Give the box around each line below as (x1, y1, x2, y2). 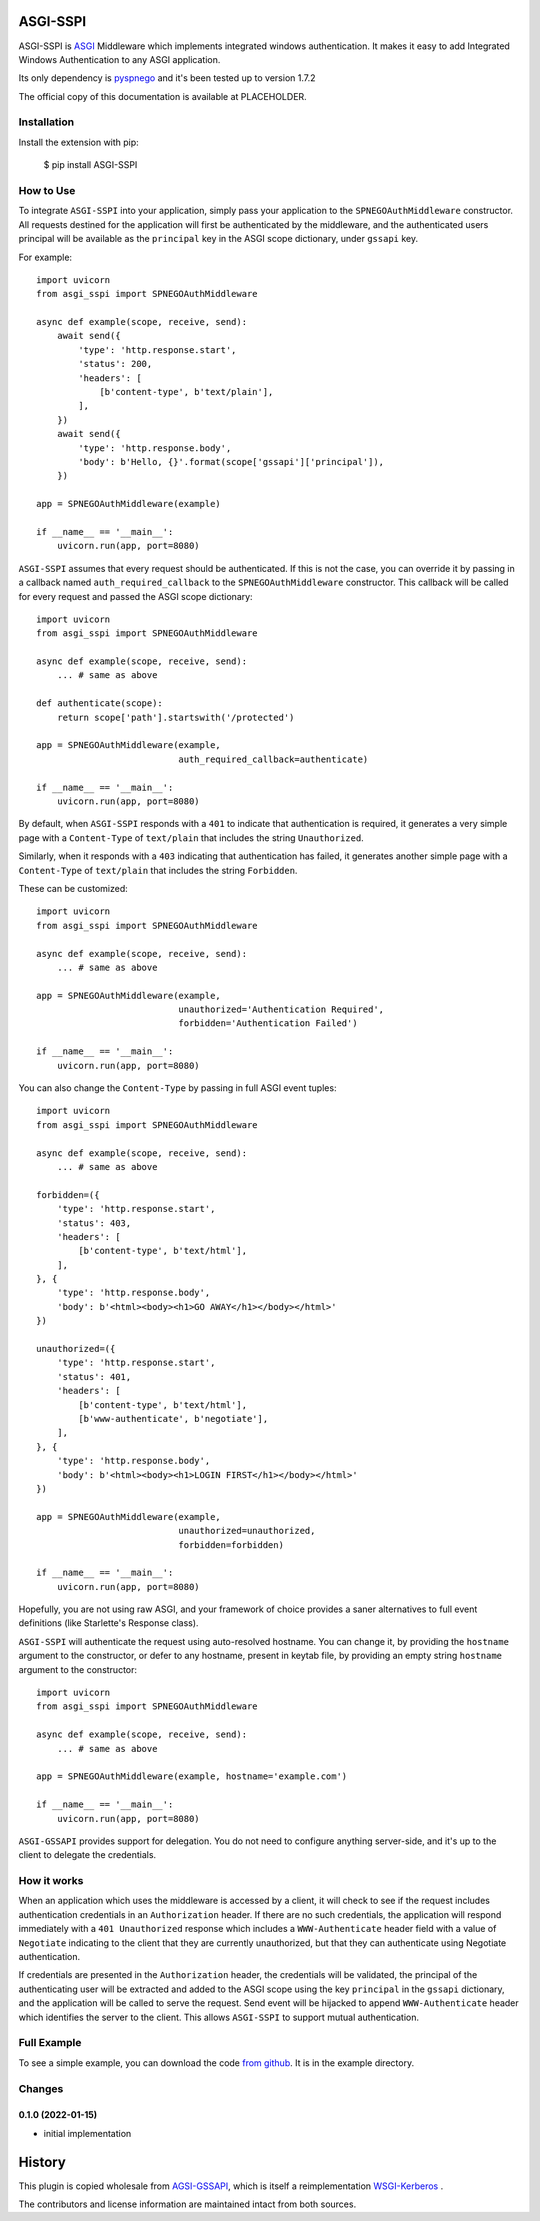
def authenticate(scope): (36, 698, 164, 709)
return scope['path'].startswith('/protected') (56, 711, 295, 723)
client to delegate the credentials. (18, 1849, 157, 1861)
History (18, 2153, 67, 2170)
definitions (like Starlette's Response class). (18, 1617, 199, 1629)
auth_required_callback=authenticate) (178, 753, 369, 765)
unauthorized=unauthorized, (178, 1525, 316, 1537)
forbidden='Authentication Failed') (178, 1018, 359, 1029)
